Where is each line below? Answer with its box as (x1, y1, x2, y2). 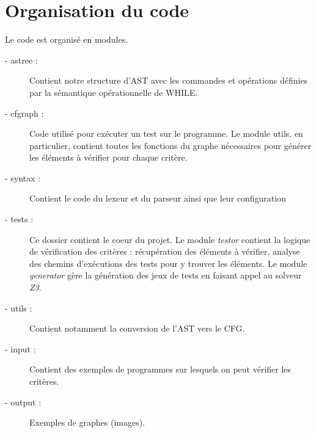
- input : (5, 342, 36, 355)
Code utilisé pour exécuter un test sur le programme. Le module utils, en (29, 127, 303, 140)
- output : (5, 395, 42, 408)
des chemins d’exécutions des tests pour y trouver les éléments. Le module (29, 257, 307, 269)
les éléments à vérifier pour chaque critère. (29, 151, 188, 164)
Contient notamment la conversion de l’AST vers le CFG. (29, 322, 245, 335)
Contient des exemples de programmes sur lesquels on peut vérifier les (29, 363, 292, 376)
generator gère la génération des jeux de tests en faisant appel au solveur (29, 269, 302, 282)
